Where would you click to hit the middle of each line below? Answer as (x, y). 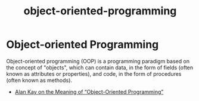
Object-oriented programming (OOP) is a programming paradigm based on (98, 61)
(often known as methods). (39, 80)
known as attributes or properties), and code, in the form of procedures (94, 74)
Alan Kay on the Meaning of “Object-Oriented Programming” (89, 91)
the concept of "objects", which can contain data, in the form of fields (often (100, 68)
